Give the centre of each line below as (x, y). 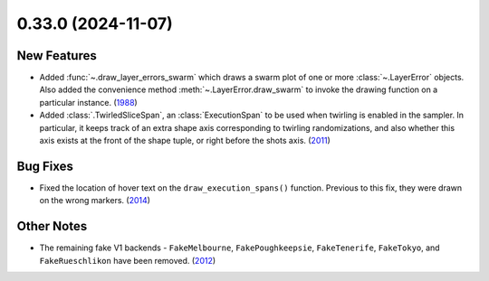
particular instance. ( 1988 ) (88, 102)
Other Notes (52, 226)
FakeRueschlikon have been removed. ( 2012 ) (128, 260)
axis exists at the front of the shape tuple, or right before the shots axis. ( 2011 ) (185, 141)
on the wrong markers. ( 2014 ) (95, 201)
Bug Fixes (45, 166)
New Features (57, 56)
